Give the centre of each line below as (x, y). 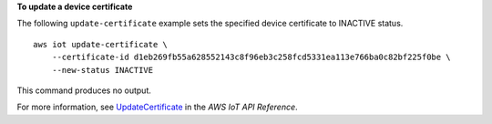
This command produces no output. (84, 90)
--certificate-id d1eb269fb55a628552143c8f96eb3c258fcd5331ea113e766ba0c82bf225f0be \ (251, 57)
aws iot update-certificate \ (101, 44)
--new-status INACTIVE (102, 70)
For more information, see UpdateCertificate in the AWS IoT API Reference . (157, 107)
